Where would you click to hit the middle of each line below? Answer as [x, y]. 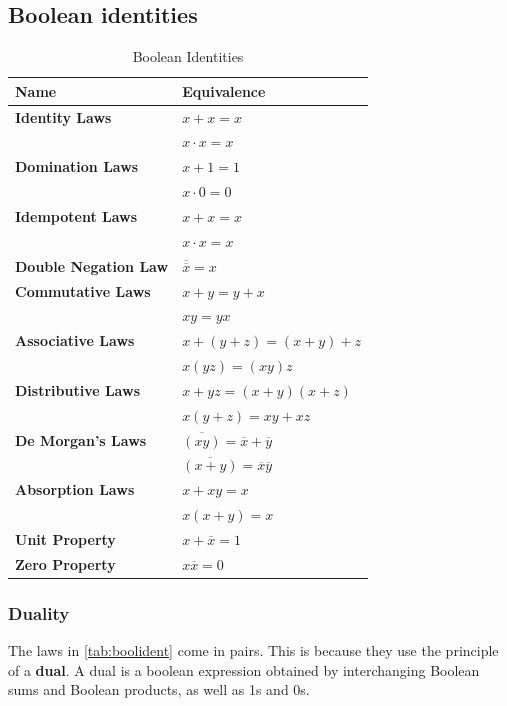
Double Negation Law [92, 265]
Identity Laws [63, 116]
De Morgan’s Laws [81, 439]
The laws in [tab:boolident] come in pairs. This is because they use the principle [253, 650]
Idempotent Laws [76, 216]
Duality [39, 612]
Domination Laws [77, 166]
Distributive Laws [77, 389]
